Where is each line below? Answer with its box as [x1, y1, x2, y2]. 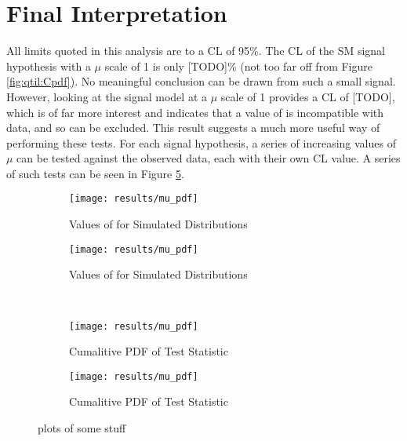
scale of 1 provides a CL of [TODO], [220, 88, 395, 104]
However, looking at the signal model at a [6, 88, 207, 104]
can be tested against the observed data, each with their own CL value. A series [16, 150, 401, 166]
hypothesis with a [6, 57, 91, 74]
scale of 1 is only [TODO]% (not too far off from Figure [104, 57, 372, 74]
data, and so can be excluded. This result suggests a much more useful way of [6, 119, 380, 136]
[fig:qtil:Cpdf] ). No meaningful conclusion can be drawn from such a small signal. [6, 73, 396, 89]
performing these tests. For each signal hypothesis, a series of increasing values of [6, 134, 396, 151]
